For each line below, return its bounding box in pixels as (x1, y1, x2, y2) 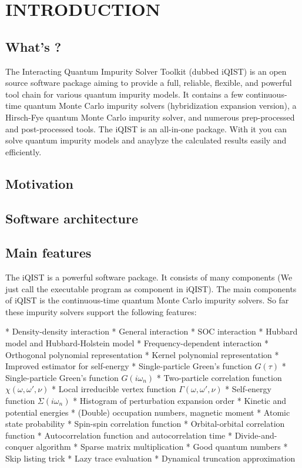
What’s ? (5, 37, 62, 55)
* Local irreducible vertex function (52, 383, 176, 395)
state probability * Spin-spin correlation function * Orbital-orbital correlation (5, 417, 285, 430)
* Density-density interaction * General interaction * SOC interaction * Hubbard (5, 325, 298, 337)
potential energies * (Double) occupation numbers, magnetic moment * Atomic (5, 406, 290, 418)
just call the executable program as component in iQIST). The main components (5, 282, 297, 295)
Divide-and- (234, 429, 277, 441)
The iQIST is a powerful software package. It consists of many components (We (5, 271, 293, 283)
